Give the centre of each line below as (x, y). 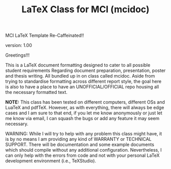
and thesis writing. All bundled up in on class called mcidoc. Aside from (80, 76)
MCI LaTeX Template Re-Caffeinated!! (45, 35)
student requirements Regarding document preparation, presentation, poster (85, 70)
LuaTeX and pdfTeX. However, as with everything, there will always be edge (85, 108)
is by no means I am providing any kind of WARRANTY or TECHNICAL (78, 139)
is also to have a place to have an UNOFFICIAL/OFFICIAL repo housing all (82, 87)
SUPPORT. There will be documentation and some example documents (80, 144)
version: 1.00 (19, 45)
